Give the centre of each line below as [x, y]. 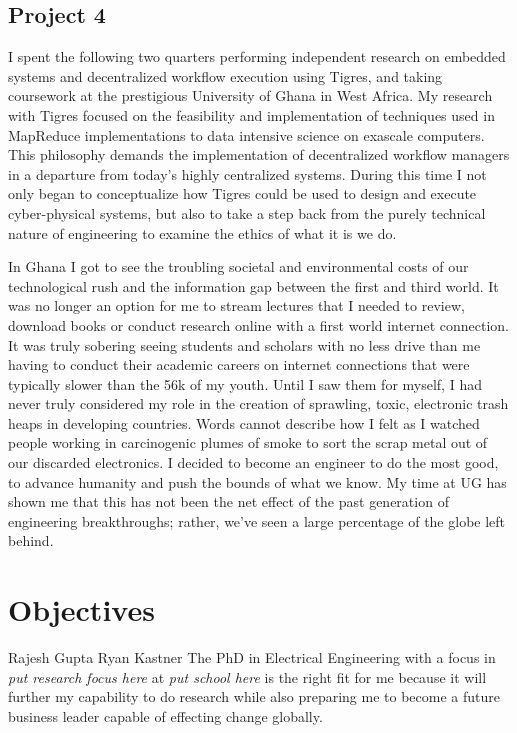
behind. [31, 540]
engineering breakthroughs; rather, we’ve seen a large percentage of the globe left [257, 520]
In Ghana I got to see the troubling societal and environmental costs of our [238, 266]
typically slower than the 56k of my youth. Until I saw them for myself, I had [245, 383]
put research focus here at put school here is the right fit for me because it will [247, 676]
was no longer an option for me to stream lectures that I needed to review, [236, 305]
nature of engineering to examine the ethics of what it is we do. [202, 232]
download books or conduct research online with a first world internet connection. [258, 324]
